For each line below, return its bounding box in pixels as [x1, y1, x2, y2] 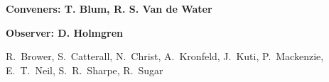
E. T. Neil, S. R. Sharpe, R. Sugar [6, 62, 163, 77]
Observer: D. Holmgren [6, 25, 124, 40]
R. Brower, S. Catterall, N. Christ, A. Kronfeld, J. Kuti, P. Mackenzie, [6, 49, 324, 64]
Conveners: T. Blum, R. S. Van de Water [6, 1, 212, 16]
